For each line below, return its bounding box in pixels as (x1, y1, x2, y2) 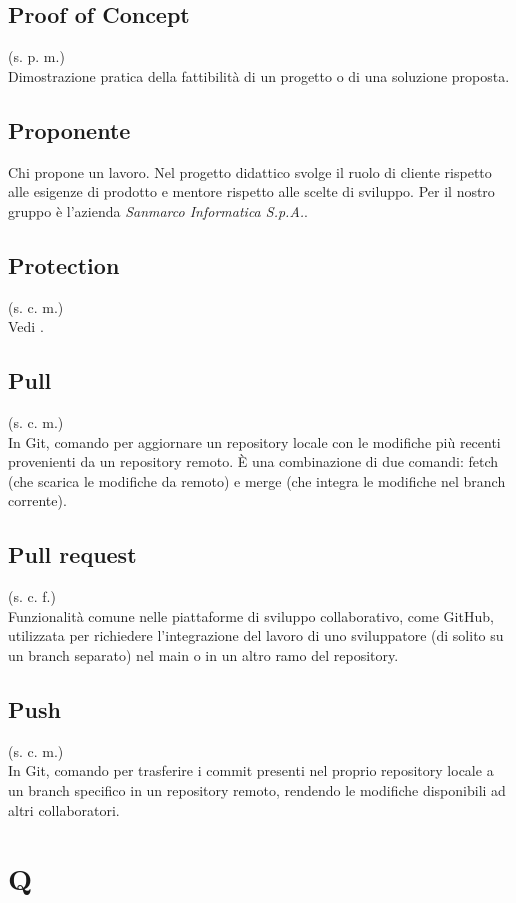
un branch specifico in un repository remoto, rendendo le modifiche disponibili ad (8, 779, 506, 800)
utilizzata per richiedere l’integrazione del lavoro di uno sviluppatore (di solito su (8, 625, 504, 646)
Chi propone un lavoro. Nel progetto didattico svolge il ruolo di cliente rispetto (8, 161, 492, 182)
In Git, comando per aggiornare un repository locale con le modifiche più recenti (8, 431, 501, 452)
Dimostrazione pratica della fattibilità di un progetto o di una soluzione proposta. (8, 65, 510, 86)
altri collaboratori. (8, 799, 120, 820)
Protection (8, 249, 120, 280)
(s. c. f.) (8, 586, 56, 607)
